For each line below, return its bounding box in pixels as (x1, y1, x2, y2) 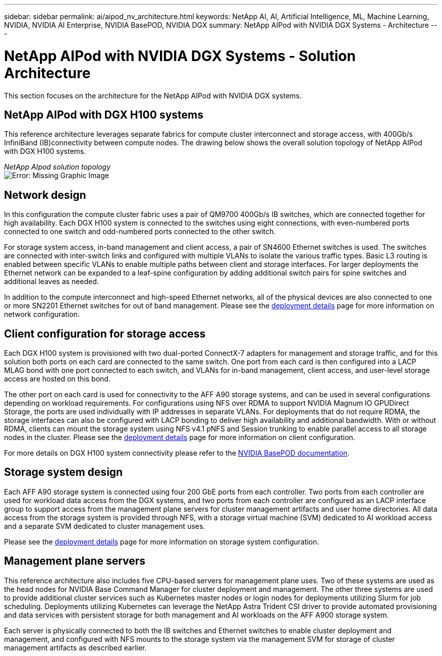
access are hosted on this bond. (4, 374, 111, 384)
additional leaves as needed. (4, 277, 99, 286)
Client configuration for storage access (4, 327, 206, 340)
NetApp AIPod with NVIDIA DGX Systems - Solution (4, 47, 356, 65)
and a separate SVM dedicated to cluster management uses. (4, 521, 205, 530)
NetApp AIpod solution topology (4, 162, 111, 172)
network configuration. (4, 310, 80, 319)
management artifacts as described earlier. (4, 643, 147, 652)
